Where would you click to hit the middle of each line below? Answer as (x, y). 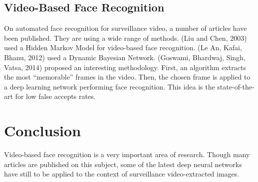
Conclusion (43, 131)
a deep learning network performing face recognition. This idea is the (110, 86)
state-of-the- (236, 86)
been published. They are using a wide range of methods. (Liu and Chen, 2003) (126, 38)
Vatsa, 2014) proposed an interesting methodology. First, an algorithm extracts (125, 67)
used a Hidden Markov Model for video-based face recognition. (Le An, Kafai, (123, 47)
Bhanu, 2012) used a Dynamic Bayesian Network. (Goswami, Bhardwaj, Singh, (125, 57)
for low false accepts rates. (55, 96)
